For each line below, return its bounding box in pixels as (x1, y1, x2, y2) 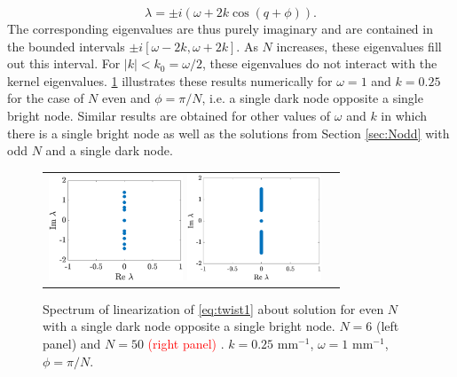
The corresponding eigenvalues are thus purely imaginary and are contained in (7, 20, 433, 37)
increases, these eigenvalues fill (276, 36, 442, 55)
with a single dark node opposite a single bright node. (43, 317, 335, 335)
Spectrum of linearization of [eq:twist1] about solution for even (43, 299, 384, 318)
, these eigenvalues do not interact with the (201, 54, 437, 73)
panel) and (43, 334, 101, 353)
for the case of (7, 89, 84, 107)
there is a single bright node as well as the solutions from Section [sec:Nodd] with (7, 123, 450, 142)
